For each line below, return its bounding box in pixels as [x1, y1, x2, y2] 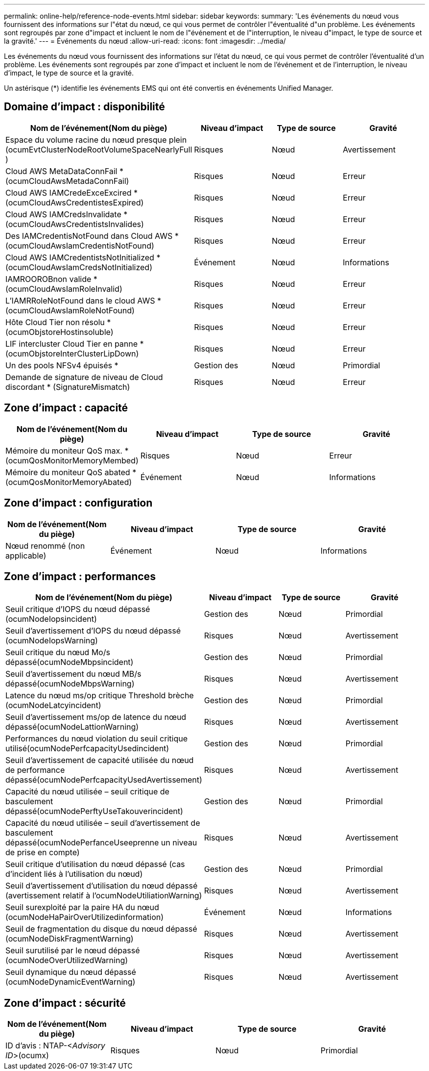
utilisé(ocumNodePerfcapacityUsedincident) [5, 743, 169, 754]
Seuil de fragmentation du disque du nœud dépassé [5, 924, 197, 934]
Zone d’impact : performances [4, 570, 156, 583]
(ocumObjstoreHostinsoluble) [5, 327, 114, 337]
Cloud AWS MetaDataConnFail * [5, 166, 123, 176]
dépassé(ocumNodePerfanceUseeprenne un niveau [5, 838, 197, 848]
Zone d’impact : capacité [4, 402, 128, 414]
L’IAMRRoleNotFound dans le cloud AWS [5, 295, 155, 306]
